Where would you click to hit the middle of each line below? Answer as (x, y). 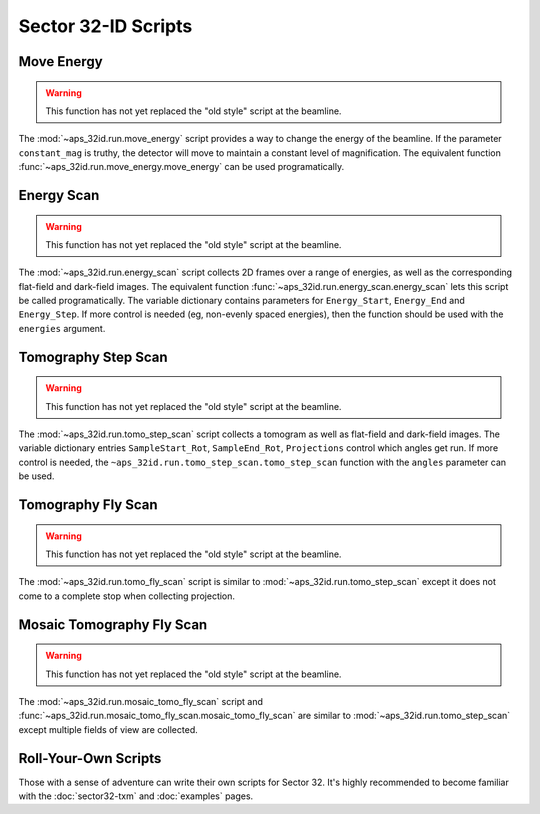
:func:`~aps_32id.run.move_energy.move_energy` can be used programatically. (181, 167)
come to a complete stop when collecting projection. (126, 596)
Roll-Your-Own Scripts (90, 758)
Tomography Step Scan (93, 356)
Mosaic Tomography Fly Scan (113, 624)
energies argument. (62, 328)
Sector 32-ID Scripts (105, 26)
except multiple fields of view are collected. (108, 729)
